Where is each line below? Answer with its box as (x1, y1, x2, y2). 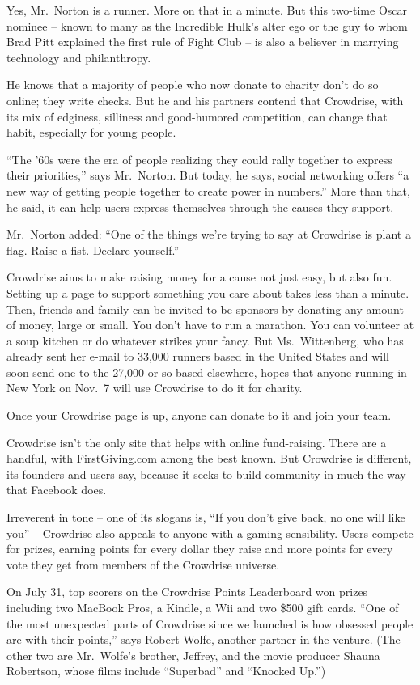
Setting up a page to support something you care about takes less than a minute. (6, 284, 409, 301)
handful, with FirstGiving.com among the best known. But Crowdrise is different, (6, 450, 412, 467)
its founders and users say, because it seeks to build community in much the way (6, 465, 406, 482)
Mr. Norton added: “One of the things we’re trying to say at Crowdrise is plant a (6, 226, 411, 243)
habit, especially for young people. (6, 124, 176, 141)
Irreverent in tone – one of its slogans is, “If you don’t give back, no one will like (6, 509, 405, 526)
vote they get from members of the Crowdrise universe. (6, 556, 280, 573)
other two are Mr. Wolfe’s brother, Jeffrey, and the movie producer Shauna (6, 646, 380, 663)
